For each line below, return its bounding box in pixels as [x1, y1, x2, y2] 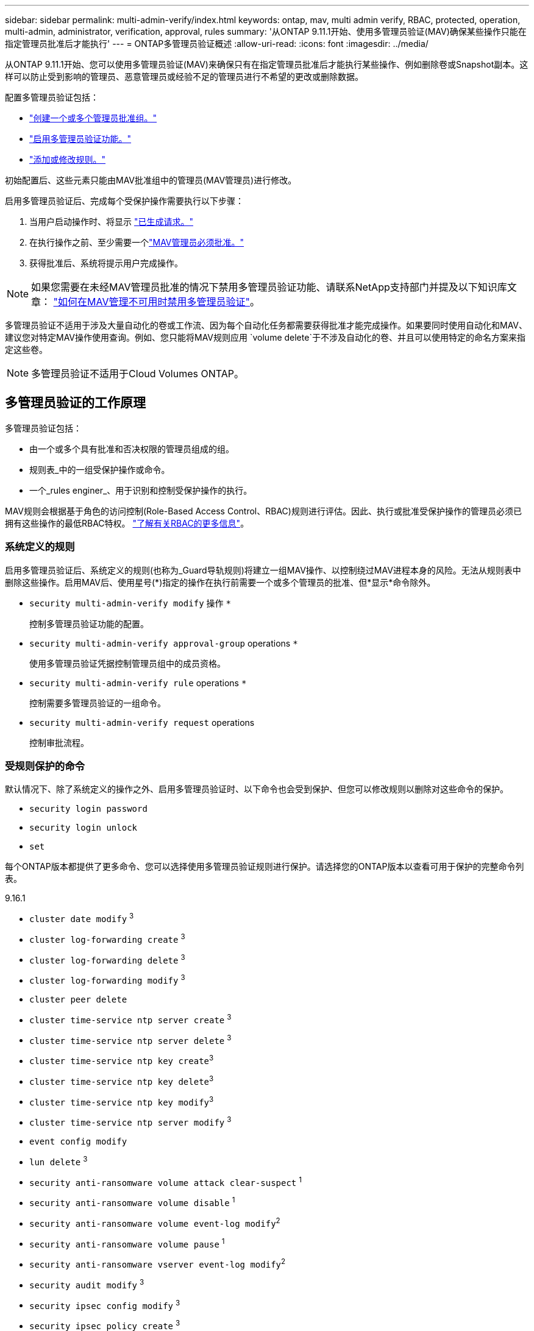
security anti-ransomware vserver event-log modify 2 [29, 1257, 286, 1269]
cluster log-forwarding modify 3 [29, 973, 185, 985]
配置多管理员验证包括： [5, 92, 99, 102]
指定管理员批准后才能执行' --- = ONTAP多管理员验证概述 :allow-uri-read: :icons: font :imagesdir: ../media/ [5, 38, 429, 49]
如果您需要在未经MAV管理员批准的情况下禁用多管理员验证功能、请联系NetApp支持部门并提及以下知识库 [31, 281, 507, 293]
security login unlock [29, 823, 138, 833]
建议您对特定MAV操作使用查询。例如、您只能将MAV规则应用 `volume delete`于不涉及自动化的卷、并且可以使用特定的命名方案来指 [5, 332, 525, 343]
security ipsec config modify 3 [29, 1298, 180, 1311]
